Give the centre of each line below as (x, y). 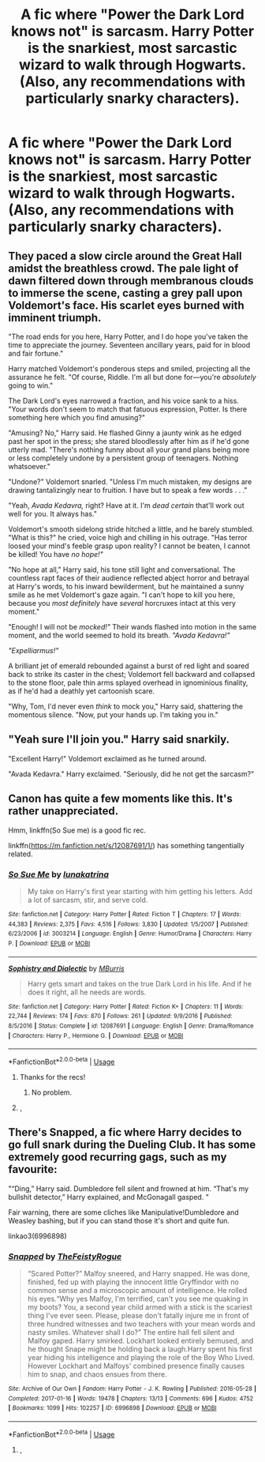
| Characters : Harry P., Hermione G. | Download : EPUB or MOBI (96, 1035)
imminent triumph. (55, 318)
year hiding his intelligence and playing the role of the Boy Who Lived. (141, 1357)
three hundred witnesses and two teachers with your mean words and (141, 1324)
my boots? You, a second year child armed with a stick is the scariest (140, 1307)
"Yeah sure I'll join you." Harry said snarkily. (119, 740)
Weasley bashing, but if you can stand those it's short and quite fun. (119, 1220)
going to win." (31, 385)
